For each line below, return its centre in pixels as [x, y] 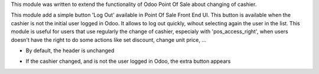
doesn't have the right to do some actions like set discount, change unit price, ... [109, 40]
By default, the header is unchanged [70, 51]
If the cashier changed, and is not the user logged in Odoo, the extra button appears [128, 61]
